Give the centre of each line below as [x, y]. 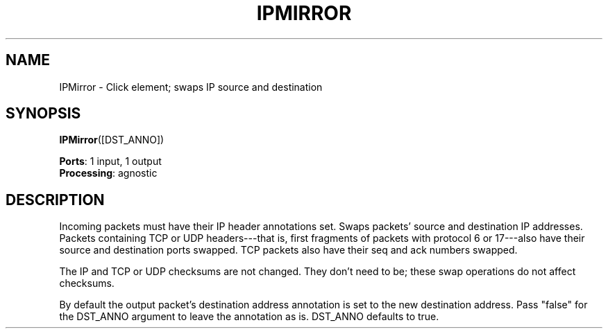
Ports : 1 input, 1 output [110, 161]
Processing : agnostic [108, 173]
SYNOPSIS [43, 114]
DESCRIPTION [55, 200]
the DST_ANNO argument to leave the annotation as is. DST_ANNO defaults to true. [249, 317]
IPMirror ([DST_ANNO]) [112, 140]
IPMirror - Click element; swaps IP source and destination [191, 87]
